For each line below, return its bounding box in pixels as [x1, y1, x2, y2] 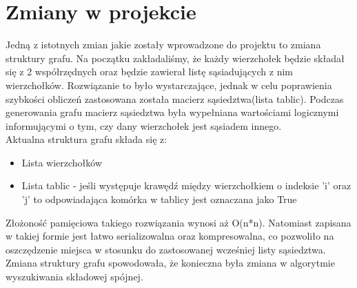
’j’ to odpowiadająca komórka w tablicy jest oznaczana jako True [21, 192, 297, 207]
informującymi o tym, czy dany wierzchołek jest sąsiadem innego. [6, 118, 282, 133]
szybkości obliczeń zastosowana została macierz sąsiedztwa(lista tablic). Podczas [6, 91, 344, 106]
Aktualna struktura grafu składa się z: [6, 132, 167, 146]
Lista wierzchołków [21, 155, 103, 169]
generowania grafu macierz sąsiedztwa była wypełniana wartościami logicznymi [6, 105, 339, 119]
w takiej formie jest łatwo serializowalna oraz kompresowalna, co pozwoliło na [6, 229, 334, 243]
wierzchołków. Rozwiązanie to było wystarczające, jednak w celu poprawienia [6, 77, 332, 92]
